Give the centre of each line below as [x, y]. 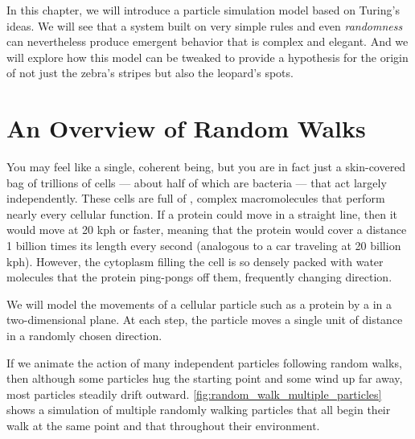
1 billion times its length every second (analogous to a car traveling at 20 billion [204, 246]
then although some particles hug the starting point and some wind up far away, [205, 378]
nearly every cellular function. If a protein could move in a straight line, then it [202, 213]
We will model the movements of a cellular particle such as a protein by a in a [199, 304]
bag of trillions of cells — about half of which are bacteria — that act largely [197, 182]
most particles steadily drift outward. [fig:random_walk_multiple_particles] [194, 394]
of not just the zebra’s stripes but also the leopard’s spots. [150, 73]
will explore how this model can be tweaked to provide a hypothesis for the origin [207, 57]
